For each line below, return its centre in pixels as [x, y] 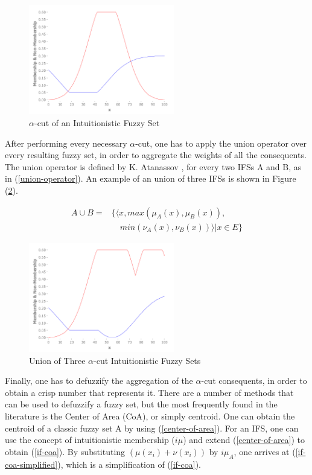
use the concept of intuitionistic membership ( [90, 440]
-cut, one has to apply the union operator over [221, 143]
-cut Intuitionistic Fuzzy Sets [147, 360]
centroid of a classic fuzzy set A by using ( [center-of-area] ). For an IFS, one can [152, 428]
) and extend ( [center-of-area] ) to [244, 440]
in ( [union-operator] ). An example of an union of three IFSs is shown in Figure [151, 178]
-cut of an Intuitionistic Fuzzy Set [97, 123]
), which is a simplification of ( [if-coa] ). [129, 464]
